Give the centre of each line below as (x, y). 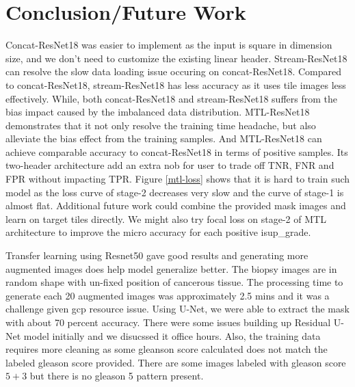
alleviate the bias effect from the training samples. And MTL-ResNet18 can (164, 138)
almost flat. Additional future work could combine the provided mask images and (176, 205)
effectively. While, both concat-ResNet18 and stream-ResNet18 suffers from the (171, 98)
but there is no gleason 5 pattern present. (117, 376)
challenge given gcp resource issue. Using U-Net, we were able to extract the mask (177, 309)
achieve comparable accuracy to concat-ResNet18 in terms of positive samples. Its (177, 151)
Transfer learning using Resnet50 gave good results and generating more (157, 255)
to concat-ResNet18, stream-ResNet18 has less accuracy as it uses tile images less (176, 84)
